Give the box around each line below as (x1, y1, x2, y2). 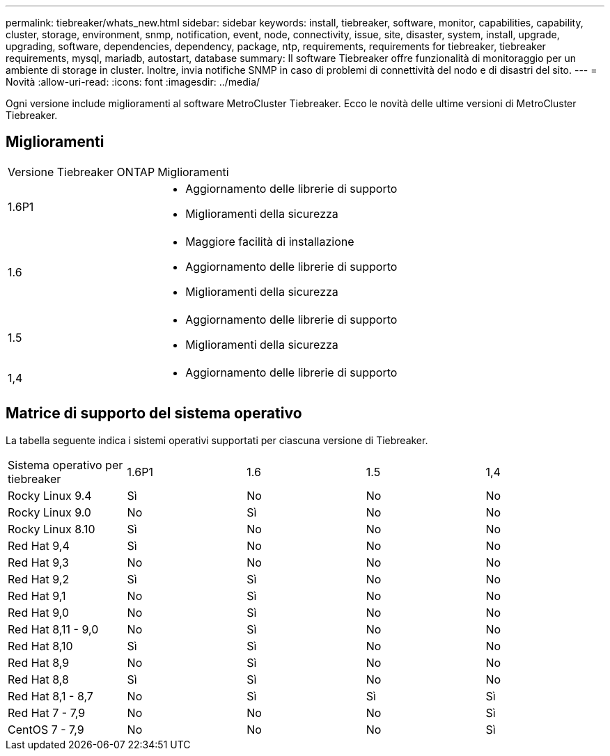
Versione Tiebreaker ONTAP (8, 164, 155, 179)
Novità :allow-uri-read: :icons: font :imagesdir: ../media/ (6, 76, 260, 88)
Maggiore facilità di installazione (185, 234, 354, 249)
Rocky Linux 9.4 (8, 488, 92, 503)
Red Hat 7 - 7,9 (8, 705, 86, 720)
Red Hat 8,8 (8, 672, 69, 686)
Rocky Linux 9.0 (8, 505, 91, 519)
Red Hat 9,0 (8, 605, 70, 620)
